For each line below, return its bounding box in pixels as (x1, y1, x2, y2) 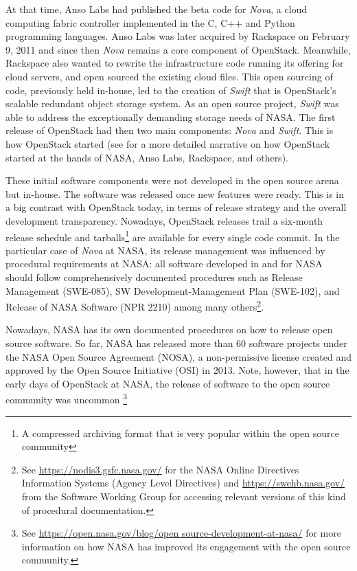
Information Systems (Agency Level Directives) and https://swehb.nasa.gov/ (21, 475, 345, 490)
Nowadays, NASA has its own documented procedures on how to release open (5, 322, 333, 337)
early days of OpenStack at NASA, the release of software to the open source (5, 376, 330, 390)
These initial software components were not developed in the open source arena (5, 173, 339, 188)
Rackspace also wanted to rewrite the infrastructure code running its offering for (5, 56, 344, 70)
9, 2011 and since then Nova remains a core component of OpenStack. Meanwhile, (5, 42, 351, 56)
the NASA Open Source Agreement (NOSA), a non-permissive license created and (5, 349, 352, 363)
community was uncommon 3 (5, 390, 128, 406)
